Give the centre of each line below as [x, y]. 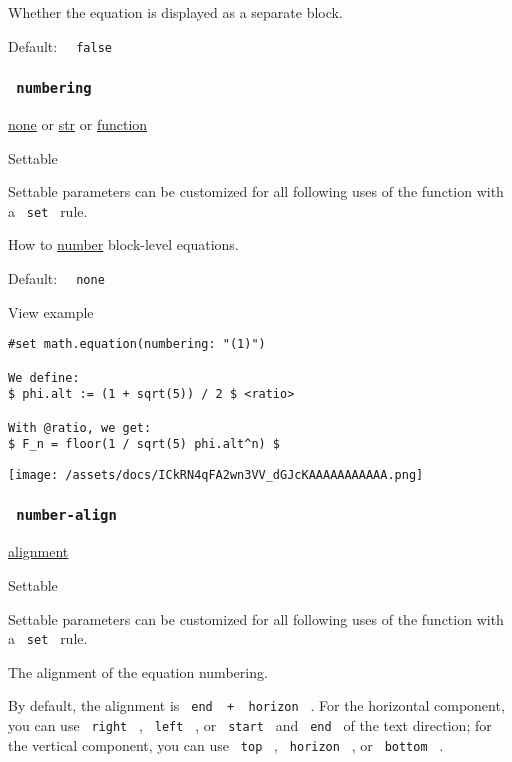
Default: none [56, 278]
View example [51, 311]
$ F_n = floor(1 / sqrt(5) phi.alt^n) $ [144, 444]
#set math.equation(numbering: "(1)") [137, 344]
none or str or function [78, 124]
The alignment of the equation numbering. [138, 671]
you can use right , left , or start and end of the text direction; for [250, 725]
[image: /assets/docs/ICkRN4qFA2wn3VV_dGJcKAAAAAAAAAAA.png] [216, 474]
